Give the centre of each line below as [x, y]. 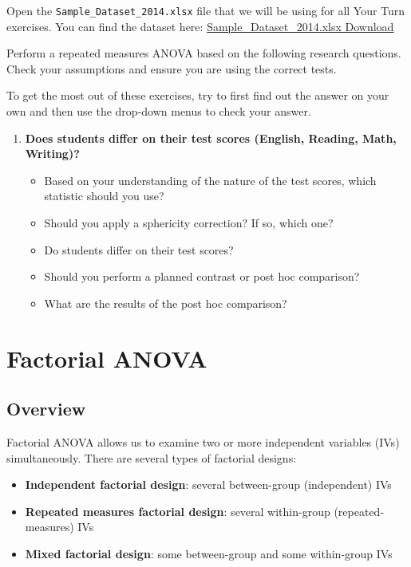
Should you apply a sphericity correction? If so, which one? [189, 222]
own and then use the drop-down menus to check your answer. [159, 111]
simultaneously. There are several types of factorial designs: [152, 457]
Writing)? [52, 154]
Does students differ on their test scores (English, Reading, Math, [211, 138]
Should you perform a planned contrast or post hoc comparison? [202, 276]
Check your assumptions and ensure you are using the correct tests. [172, 68]
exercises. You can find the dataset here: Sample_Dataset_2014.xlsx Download [200, 26]
